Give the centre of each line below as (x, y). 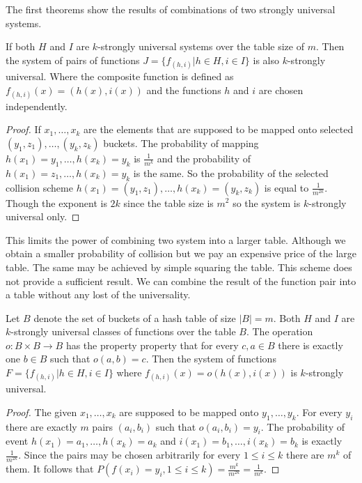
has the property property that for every (152, 345)
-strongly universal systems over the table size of (201, 46)
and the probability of (204, 158)
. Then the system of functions (211, 359)
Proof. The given (41, 412)
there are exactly (41, 426)
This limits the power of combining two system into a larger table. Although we (176, 239)
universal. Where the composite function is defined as (120, 76)
